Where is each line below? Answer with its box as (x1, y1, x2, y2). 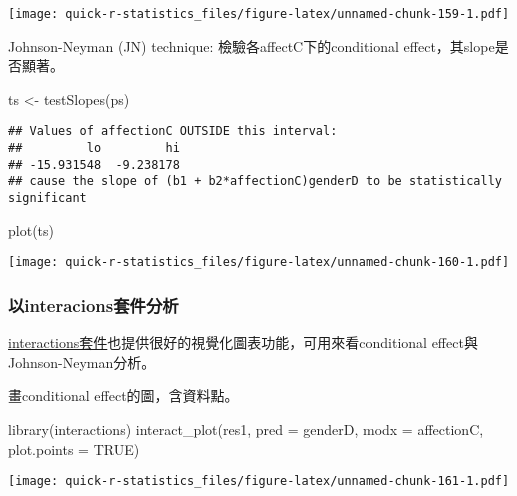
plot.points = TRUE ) (8, 438, 140, 459)
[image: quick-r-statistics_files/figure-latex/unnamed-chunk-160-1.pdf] (8, 255, 510, 270)
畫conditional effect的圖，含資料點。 (8, 385, 239, 406)
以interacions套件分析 (8, 292, 179, 317)
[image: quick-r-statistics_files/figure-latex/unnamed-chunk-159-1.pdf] (8, 7, 510, 21)
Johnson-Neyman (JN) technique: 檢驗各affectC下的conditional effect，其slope (8, 35, 495, 56)
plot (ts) (8, 219, 54, 240)
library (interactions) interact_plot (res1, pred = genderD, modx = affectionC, (8, 418, 484, 439)
